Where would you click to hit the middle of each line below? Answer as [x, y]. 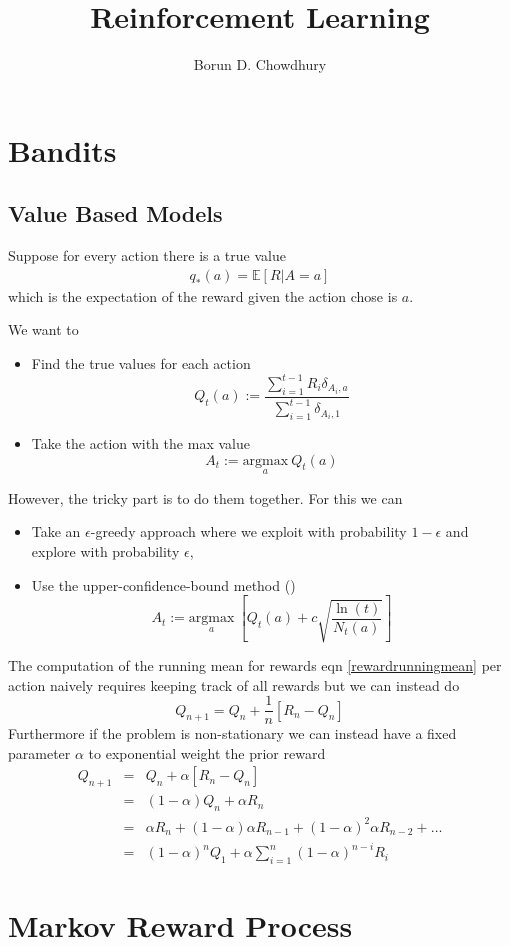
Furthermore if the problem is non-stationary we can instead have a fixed [232, 733]
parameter [39, 752]
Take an [56, 531]
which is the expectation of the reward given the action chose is [203, 295]
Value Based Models [115, 213]
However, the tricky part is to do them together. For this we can [205, 497]
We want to [43, 329]
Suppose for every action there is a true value [147, 255]
